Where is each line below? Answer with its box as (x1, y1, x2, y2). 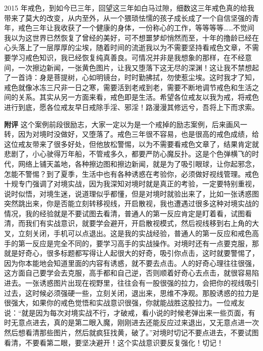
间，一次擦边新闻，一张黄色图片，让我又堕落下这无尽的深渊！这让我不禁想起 (4, 62, 259, 72)
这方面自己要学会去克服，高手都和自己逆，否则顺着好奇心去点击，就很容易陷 (4, 267, 259, 278)
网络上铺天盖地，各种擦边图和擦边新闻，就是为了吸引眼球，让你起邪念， (18, 158, 259, 169)
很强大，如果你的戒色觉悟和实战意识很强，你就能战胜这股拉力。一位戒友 (4, 297, 245, 308)
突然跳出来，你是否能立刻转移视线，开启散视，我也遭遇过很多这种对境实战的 (4, 198, 259, 209)
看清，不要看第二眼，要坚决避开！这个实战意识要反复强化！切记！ (4, 337, 224, 347)
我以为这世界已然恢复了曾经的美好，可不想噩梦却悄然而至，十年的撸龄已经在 (4, 32, 259, 43)
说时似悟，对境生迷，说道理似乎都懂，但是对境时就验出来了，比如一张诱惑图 (4, 188, 259, 199)
